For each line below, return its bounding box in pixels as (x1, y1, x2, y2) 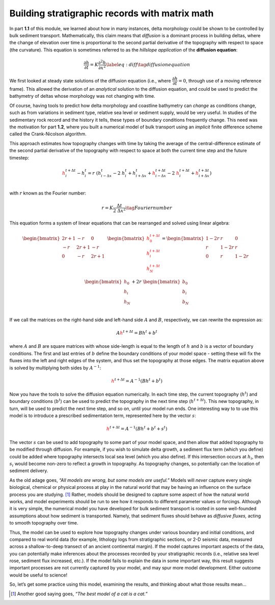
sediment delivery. (9, 468, 48, 474)
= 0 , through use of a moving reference (178, 77, 262, 84)
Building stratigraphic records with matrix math (9, 8, 214, 19)
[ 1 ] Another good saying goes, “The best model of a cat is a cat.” (11, 591, 148, 597)
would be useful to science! (9, 572, 68, 578)
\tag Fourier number (125, 205, 173, 211)
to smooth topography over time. (9, 520, 78, 526)
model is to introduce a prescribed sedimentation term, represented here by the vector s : (9, 413, 196, 419)
